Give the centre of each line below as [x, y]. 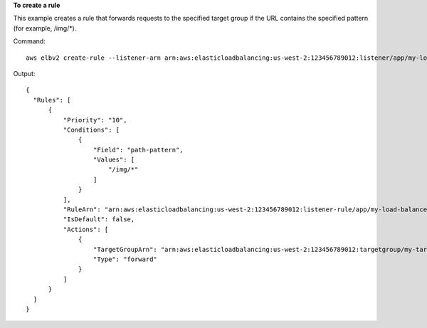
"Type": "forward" [125, 259]
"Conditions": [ [91, 129]
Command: [29, 41]
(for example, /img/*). [45, 28]
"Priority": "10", [95, 120]
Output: [24, 73]
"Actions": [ [86, 229]
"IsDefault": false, [99, 219]
